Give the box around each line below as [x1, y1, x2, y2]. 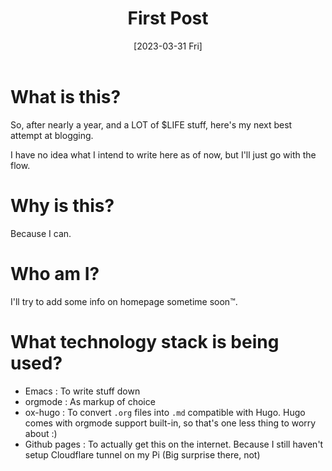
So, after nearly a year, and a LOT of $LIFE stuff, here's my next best [10, 118, 293, 131]
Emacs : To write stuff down [24, 385, 141, 397]
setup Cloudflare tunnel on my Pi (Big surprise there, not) [24, 448, 261, 461]
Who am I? [10, 262, 100, 285]
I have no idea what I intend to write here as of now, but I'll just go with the [10, 148, 317, 161]
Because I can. [10, 227, 72, 239]
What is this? [10, 85, 122, 108]
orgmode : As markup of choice [24, 395, 156, 407]
